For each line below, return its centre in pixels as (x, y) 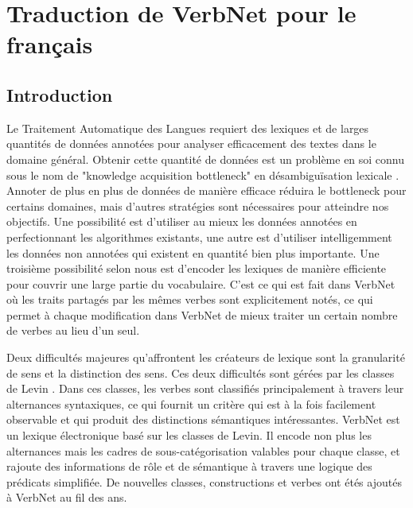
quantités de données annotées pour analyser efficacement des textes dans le (191, 143)
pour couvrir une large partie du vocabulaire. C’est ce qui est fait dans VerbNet (201, 283)
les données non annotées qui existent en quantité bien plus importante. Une (193, 252)
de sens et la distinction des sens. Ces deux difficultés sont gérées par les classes (201, 372)
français (50, 44)
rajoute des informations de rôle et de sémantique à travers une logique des (189, 466)
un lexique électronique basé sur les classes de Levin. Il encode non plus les (189, 435)
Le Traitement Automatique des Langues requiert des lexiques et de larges (188, 128)
